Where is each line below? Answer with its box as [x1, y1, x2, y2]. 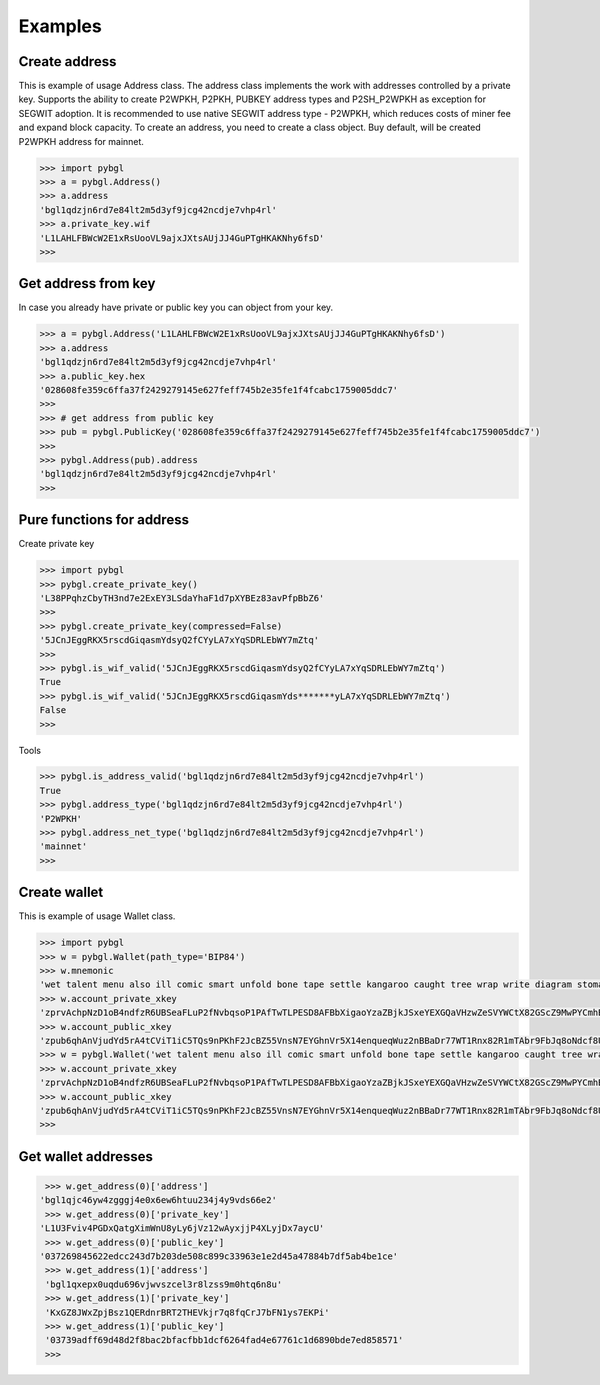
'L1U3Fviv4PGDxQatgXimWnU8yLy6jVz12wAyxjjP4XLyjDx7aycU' [39, 1223, 325, 1234]
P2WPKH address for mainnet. [18, 135, 145, 147]
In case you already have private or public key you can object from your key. [18, 301, 334, 314]
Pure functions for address [18, 511, 190, 529]
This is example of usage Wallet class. [18, 910, 176, 922]
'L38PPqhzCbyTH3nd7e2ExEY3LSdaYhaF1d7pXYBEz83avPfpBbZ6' [39, 593, 325, 604]
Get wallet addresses [18, 1148, 154, 1165]
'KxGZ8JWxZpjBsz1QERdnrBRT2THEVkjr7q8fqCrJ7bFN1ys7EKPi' [45, 1306, 330, 1318]
